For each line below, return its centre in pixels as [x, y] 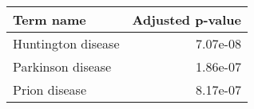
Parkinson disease [62, 66]
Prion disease [50, 90]
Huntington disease [66, 43]
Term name [50, 19]
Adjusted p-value [187, 19]
